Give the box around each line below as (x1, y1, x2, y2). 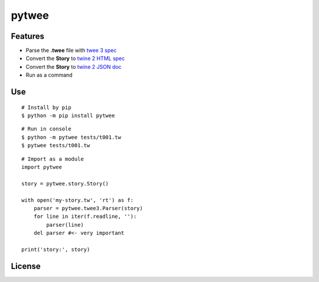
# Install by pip (21, 104, 71, 111)
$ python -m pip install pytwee (21, 112, 115, 119)
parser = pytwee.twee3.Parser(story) (33, 205, 143, 211)
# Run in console (21, 125, 71, 132)
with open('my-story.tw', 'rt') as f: (21, 197, 134, 203)
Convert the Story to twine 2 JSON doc (25, 63, 122, 70)
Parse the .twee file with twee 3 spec (25, 47, 117, 54)
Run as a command (25, 71, 73, 79)
